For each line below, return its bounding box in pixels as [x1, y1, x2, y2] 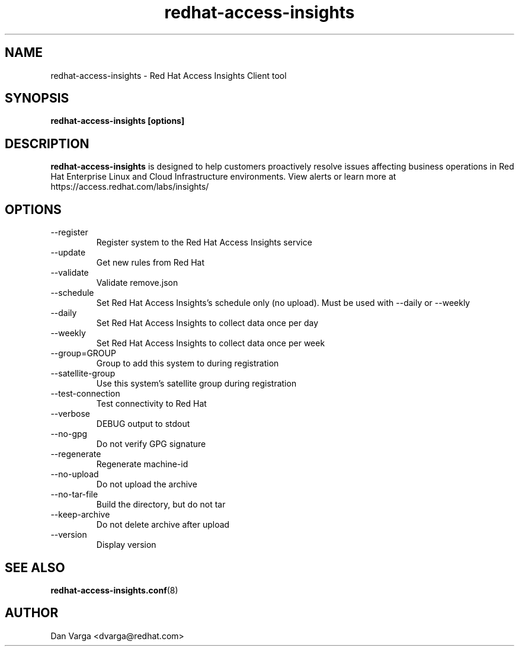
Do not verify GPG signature [96, 439, 206, 449]
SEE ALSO [5, 560, 65, 575]
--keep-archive [50, 509, 110, 520]
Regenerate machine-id [96, 459, 188, 470]
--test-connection [50, 388, 120, 399]
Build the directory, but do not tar [96, 499, 226, 510]
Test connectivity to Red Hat [96, 398, 207, 409]
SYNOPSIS [5, 91, 69, 106]
